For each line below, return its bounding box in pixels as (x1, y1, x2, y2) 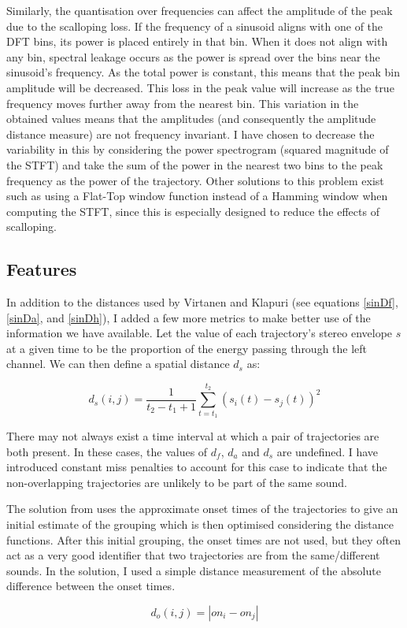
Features (6, 257, 77, 281)
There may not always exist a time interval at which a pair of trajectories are (6, 428, 379, 444)
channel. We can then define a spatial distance (6, 355, 230, 372)
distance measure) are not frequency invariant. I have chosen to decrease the (6, 125, 375, 142)
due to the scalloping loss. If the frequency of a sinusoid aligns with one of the (6, 17, 383, 34)
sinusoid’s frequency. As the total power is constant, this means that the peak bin (6, 64, 401, 80)
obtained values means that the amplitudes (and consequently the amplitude (6, 110, 376, 127)
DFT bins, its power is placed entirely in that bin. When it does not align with (6, 33, 388, 50)
